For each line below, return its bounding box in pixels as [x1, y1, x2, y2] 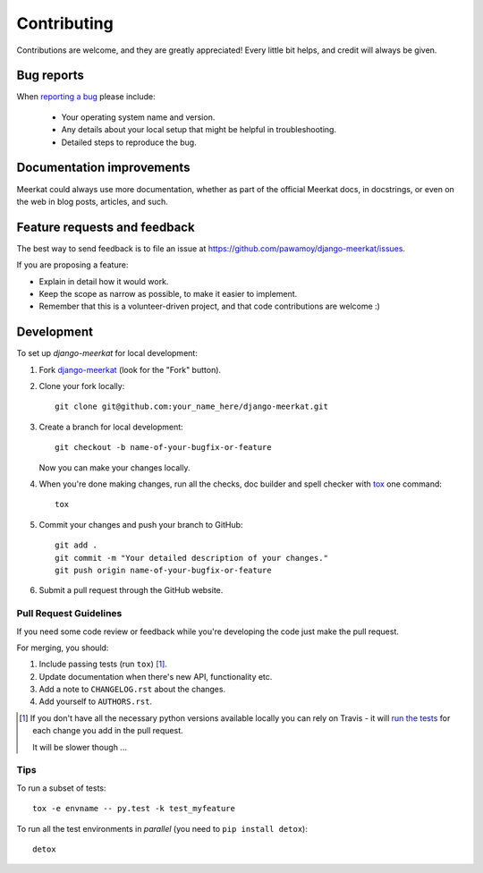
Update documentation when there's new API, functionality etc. [38, 671, 273, 682]
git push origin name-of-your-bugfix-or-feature [55, 564, 272, 575]
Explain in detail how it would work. [38, 275, 169, 286]
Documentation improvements [16, 160, 191, 175]
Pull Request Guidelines [16, 607, 123, 620]
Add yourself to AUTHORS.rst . [38, 696, 152, 707]
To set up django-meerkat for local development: [16, 348, 199, 359]
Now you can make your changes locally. [38, 462, 191, 473]
